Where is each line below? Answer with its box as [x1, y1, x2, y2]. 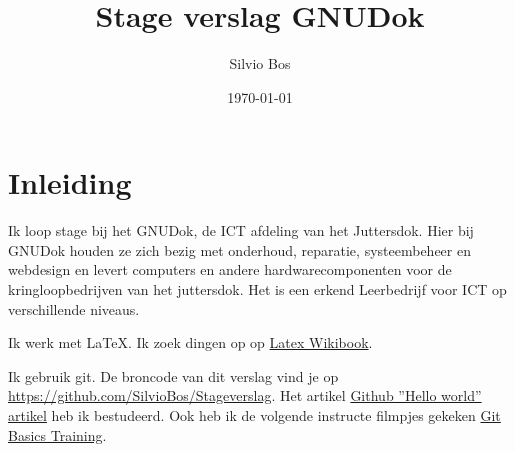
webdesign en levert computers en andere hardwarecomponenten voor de [8, 259, 452, 280]
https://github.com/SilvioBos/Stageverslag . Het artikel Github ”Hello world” [8, 385, 482, 406]
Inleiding [8, 162, 132, 203]
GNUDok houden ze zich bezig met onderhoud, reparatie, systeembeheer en [8, 239, 471, 260]
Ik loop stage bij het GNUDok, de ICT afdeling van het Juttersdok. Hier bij [8, 220, 474, 241]
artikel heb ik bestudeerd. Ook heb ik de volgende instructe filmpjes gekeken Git [8, 405, 501, 425]
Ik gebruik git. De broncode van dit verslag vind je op [8, 365, 339, 386]
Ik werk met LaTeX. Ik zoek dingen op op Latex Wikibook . [8, 332, 373, 353]
